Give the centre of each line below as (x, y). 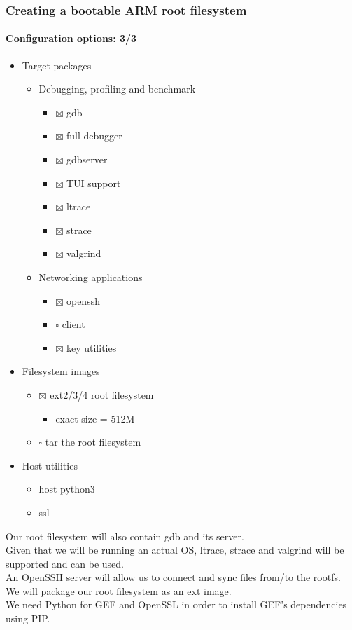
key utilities (91, 347)
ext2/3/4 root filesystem (102, 394)
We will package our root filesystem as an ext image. (119, 590)
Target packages (57, 65)
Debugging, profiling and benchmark (117, 89)
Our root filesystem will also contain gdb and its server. (125, 536)
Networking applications (91, 276)
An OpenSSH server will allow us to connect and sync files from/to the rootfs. (173, 577)
